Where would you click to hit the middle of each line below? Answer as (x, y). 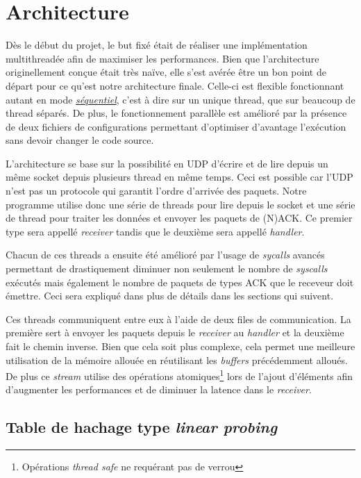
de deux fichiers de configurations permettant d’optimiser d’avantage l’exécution (176, 126)
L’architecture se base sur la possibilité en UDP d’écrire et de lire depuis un (167, 163)
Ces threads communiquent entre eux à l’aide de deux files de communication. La (178, 319)
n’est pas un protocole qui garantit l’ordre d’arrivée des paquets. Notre (156, 191)
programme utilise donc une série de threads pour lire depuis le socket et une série (180, 204)
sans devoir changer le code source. (80, 140)
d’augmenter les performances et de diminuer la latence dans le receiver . (159, 389)
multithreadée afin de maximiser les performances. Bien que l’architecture (162, 58)
